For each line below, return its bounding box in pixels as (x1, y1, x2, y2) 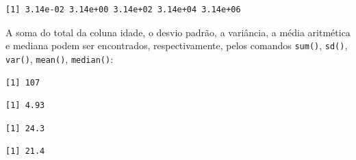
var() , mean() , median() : (5, 51, 114, 66)
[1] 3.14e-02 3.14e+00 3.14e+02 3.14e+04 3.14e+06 (5, 5, 241, 14)
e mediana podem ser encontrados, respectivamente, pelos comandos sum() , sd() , (5, 38, 348, 53)
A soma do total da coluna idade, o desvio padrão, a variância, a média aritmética (5, 25, 351, 39)
